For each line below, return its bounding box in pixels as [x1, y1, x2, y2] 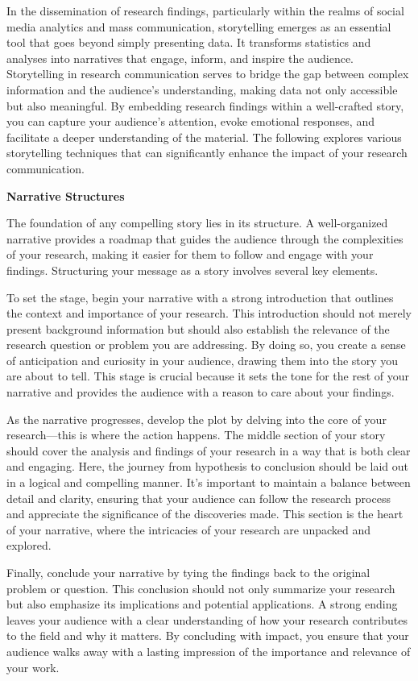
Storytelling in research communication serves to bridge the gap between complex [6, 65, 409, 82]
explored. [6, 537, 52, 554]
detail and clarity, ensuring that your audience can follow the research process [6, 489, 391, 506]
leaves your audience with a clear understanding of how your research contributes [6, 611, 408, 628]
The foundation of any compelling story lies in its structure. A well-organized [6, 214, 388, 231]
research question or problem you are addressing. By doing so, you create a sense [6, 336, 406, 353]
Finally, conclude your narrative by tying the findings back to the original [6, 564, 370, 580]
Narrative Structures [6, 187, 125, 204]
